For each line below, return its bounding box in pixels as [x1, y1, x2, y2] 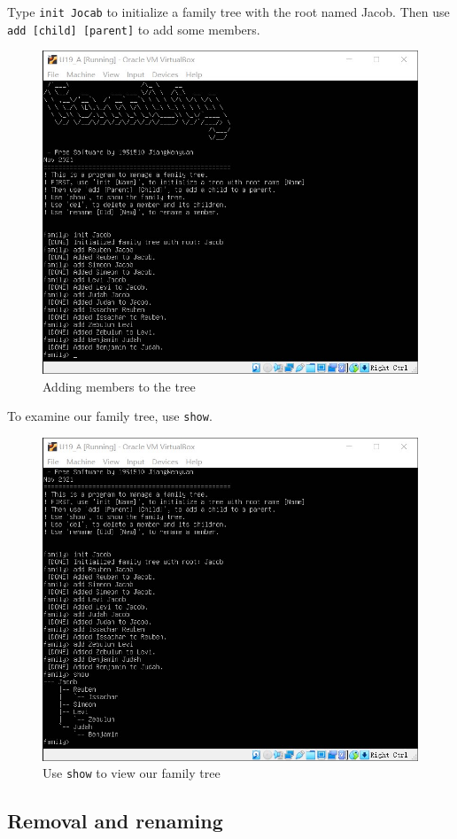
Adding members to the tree [43, 377, 196, 395]
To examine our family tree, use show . [7, 407, 213, 425]
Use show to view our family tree [43, 764, 221, 782]
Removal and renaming [7, 807, 223, 835]
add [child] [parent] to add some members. [7, 19, 260, 38]
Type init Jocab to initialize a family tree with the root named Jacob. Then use [7, 3, 450, 20]
